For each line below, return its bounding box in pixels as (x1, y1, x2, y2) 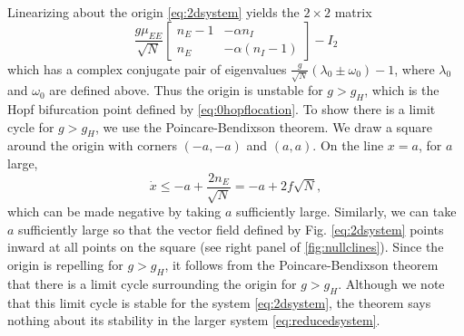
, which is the (364, 81, 439, 100)
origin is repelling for (7, 254, 123, 274)
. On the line (312, 136, 384, 155)
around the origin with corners (7, 136, 177, 155)
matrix (334, 3, 372, 21)
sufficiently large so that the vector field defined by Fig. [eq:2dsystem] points (18, 219, 444, 238)
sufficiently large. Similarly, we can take (236, 202, 457, 221)
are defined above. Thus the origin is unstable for (49, 81, 323, 100)
